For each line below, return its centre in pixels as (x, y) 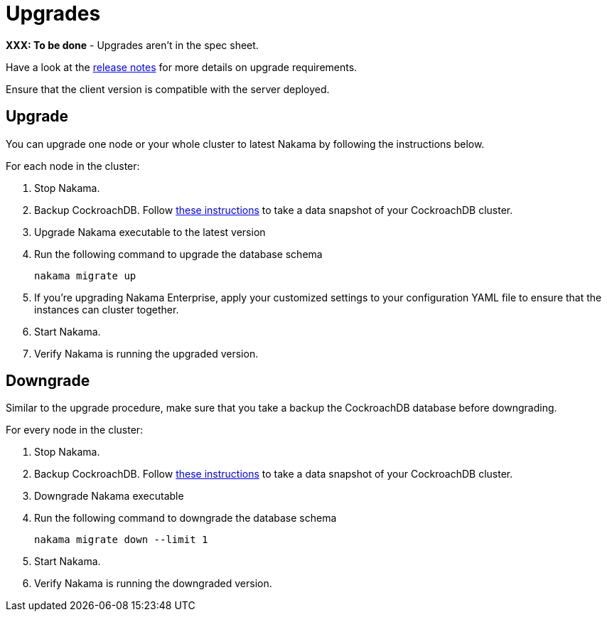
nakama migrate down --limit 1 (121, 540)
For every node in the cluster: (75, 430)
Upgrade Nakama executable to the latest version (150, 232)
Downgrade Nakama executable (109, 496)
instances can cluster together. (107, 309)
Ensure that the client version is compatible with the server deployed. (168, 89)
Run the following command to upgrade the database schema (178, 254)
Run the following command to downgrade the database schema (186, 518)
